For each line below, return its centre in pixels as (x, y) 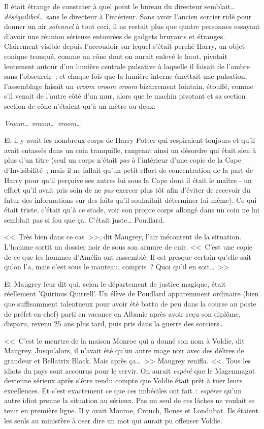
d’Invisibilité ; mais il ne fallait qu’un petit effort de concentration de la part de (129, 170)
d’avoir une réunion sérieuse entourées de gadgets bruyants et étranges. (115, 36)
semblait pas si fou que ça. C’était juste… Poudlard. (84, 219)
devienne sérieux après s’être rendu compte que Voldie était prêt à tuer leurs (123, 380)
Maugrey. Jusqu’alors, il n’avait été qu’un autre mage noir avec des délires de (124, 350)
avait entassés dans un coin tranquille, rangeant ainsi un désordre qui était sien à (130, 150)
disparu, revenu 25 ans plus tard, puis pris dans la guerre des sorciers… (114, 324)
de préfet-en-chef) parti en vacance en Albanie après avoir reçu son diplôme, (122, 313)
